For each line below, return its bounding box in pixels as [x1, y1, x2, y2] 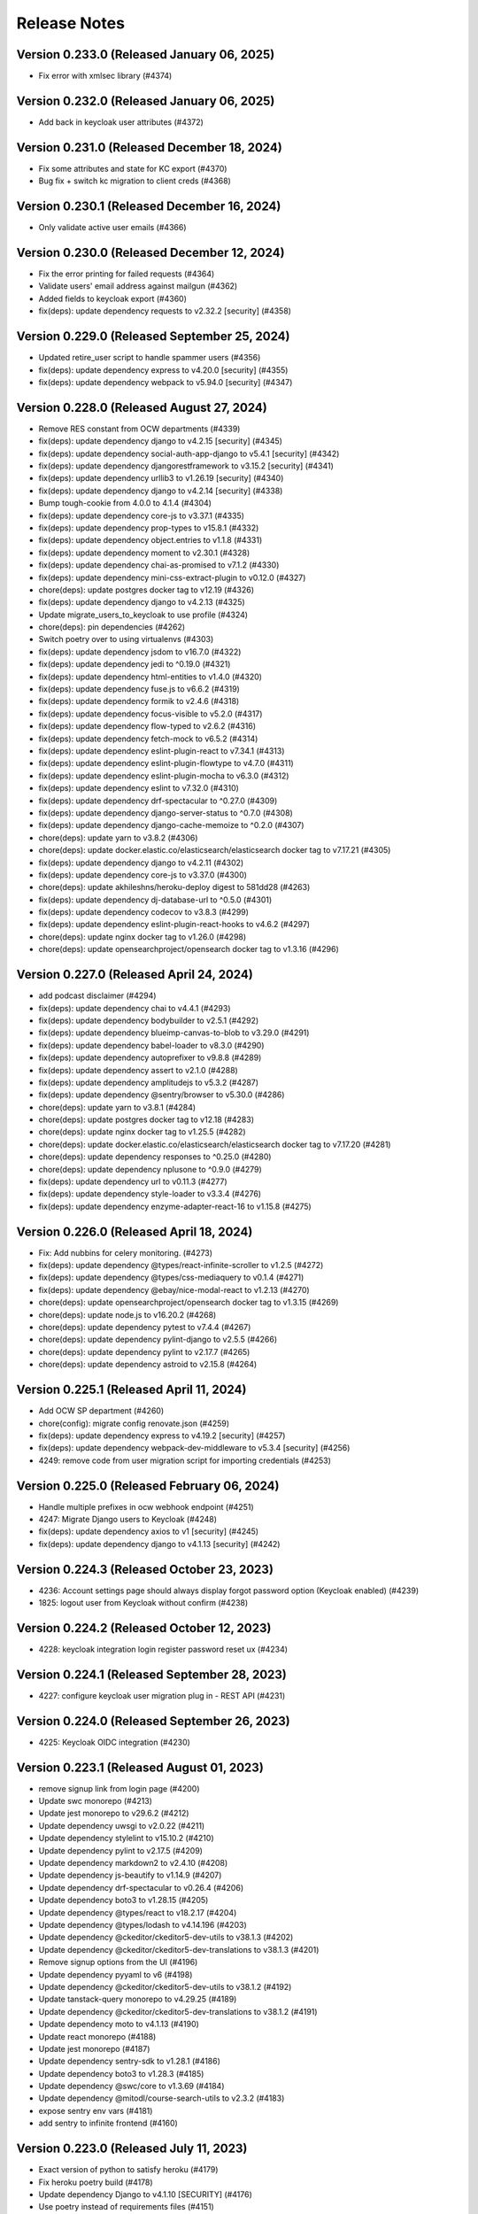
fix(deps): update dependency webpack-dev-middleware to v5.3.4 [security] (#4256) [38, 1443, 351, 1453]
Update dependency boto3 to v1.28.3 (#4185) [38, 2068, 204, 2079]
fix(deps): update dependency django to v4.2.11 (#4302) [38, 857, 244, 868]
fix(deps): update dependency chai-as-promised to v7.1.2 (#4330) [38, 560, 280, 570]
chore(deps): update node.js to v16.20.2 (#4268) [38, 1309, 217, 1320]
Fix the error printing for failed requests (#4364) [38, 268, 215, 279]
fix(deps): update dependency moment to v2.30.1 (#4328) [38, 547, 251, 558]
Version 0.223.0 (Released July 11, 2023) [16, 2141, 248, 2156]
